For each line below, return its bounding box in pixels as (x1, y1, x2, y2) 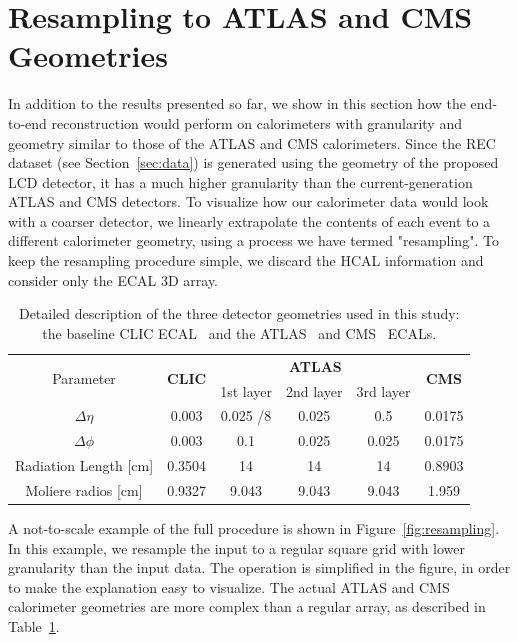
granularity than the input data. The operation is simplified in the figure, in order (8, 557, 511, 578)
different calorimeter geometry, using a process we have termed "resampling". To (8, 230, 499, 251)
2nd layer (285, 380, 343, 401)
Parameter (52, 368, 116, 389)
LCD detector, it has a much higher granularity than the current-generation (8, 171, 473, 192)
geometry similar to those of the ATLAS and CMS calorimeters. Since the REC (8, 132, 496, 153)
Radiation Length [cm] (15, 455, 154, 476)
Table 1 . (8, 615, 60, 636)
